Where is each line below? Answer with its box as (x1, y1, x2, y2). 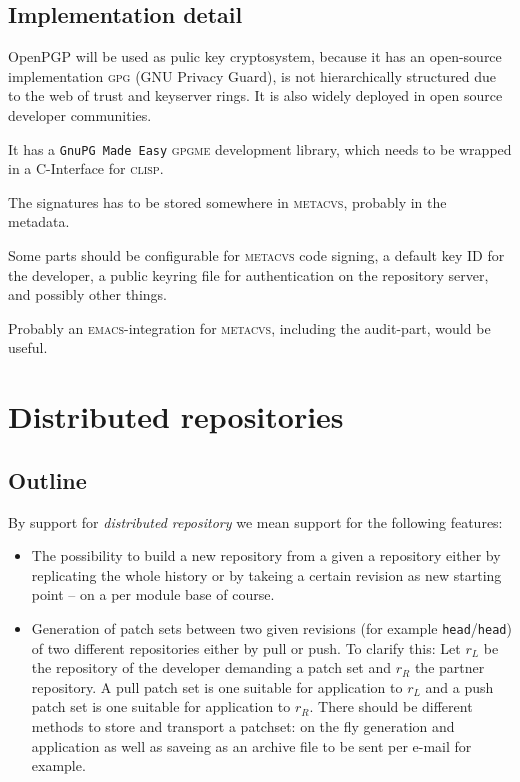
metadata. (8, 211, 70, 232)
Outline (8, 464, 87, 495)
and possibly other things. (8, 284, 167, 305)
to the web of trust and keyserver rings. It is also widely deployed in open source (8, 85, 503, 106)
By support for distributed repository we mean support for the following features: (8, 511, 503, 532)
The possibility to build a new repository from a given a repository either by (31, 545, 501, 566)
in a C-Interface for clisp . (8, 158, 164, 179)
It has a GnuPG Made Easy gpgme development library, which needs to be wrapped (8, 138, 512, 159)
